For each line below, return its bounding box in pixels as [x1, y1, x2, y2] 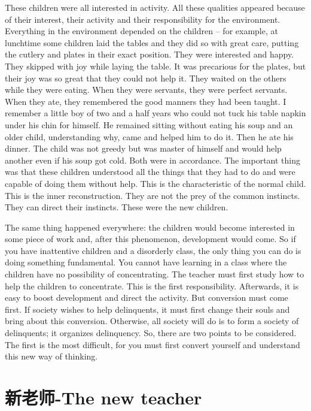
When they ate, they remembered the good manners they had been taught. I [5, 95, 286, 107]
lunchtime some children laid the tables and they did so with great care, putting [5, 36, 299, 49]
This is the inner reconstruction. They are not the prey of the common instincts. [5, 189, 300, 201]
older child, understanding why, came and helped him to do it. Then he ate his [5, 130, 294, 143]
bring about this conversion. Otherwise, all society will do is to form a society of [5, 315, 299, 327]
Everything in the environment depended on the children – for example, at [5, 25, 278, 37]
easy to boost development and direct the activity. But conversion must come [5, 291, 288, 304]
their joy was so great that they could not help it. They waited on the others [5, 71, 286, 84]
